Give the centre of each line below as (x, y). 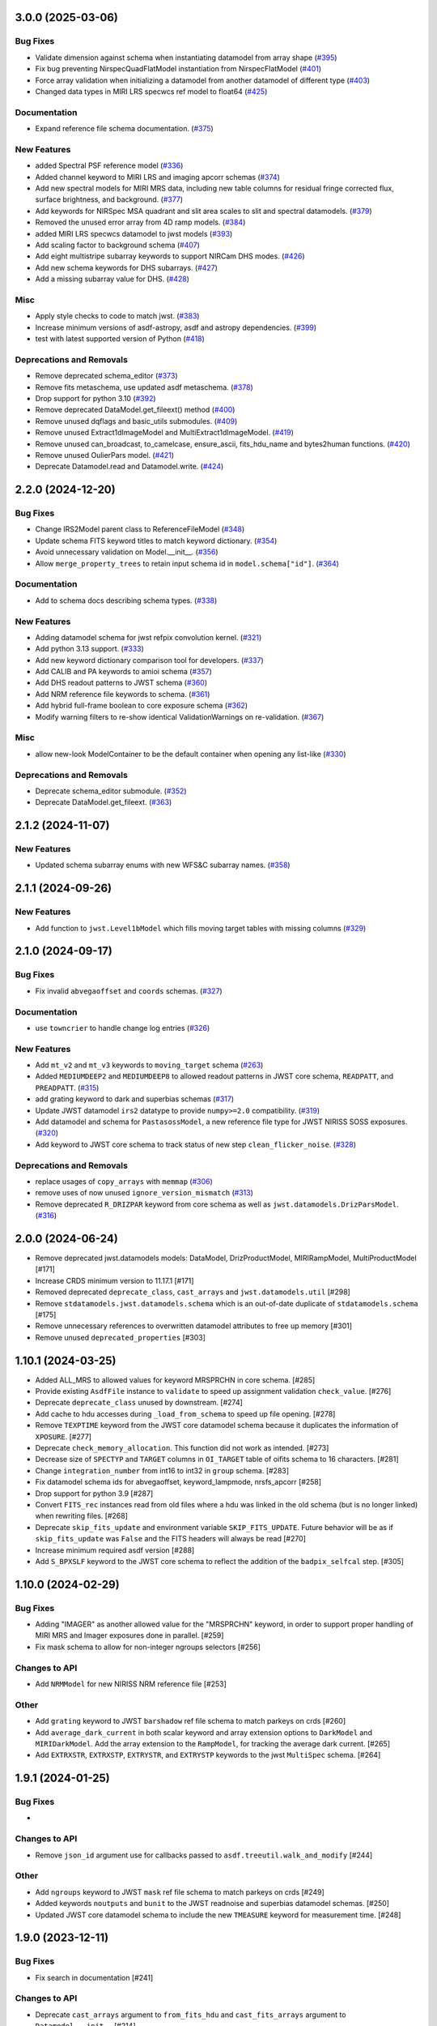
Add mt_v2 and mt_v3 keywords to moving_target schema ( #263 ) (149, 1065)
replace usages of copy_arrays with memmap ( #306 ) (124, 1181)
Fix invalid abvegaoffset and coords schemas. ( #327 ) (129, 991)
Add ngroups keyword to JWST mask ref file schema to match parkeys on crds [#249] (180, 1891)
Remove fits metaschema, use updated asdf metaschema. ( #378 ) (144, 387)
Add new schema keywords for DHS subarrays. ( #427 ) (127, 267)
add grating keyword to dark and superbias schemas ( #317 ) (135, 1099)
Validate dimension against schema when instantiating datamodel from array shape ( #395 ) (186, 58)
